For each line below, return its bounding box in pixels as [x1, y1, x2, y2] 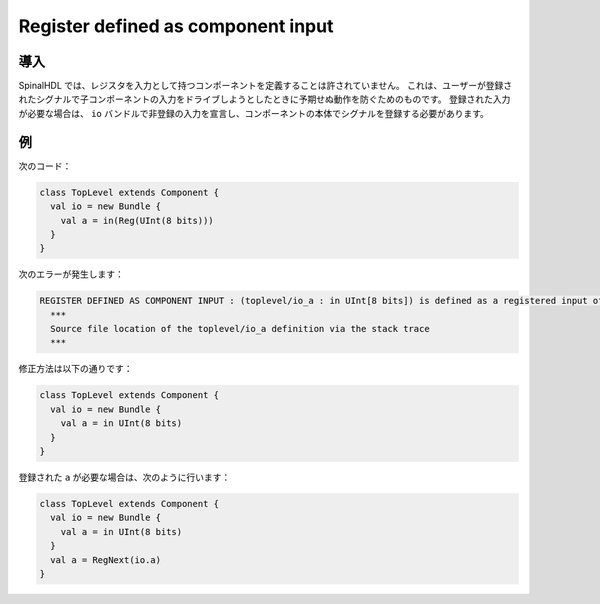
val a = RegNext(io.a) [50, 554, 162, 565]
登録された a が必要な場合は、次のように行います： [18, 471, 231, 483]
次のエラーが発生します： [18, 268, 124, 280]
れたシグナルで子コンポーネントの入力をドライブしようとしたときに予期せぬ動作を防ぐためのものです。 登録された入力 [18, 93, 511, 105]
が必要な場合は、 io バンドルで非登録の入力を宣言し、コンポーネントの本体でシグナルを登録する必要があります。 [18, 107, 490, 119]
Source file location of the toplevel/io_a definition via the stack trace [50, 323, 430, 335]
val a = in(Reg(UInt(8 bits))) [60, 215, 214, 226]
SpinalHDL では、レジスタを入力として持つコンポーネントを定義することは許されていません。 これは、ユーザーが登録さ [18, 80, 513, 92]
